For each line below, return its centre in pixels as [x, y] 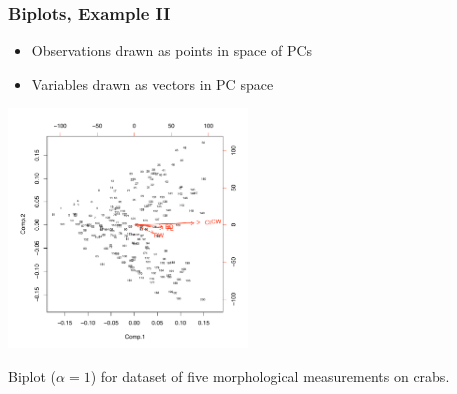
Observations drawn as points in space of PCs [172, 50]
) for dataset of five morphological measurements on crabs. [270, 376]
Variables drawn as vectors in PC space [152, 83]
